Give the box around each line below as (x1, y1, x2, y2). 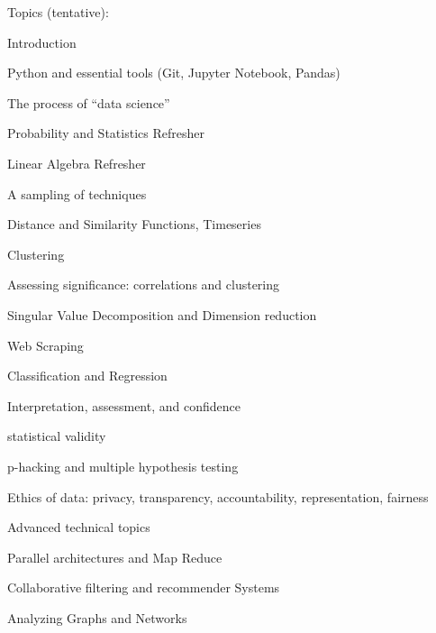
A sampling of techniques (7, 184, 147, 203)
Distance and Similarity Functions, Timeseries (7, 215, 261, 234)
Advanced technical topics (7, 518, 150, 537)
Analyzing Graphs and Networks (7, 608, 187, 627)
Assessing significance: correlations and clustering (7, 275, 280, 294)
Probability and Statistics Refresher (7, 124, 204, 142)
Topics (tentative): (7, 3, 109, 21)
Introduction (7, 32, 77, 51)
